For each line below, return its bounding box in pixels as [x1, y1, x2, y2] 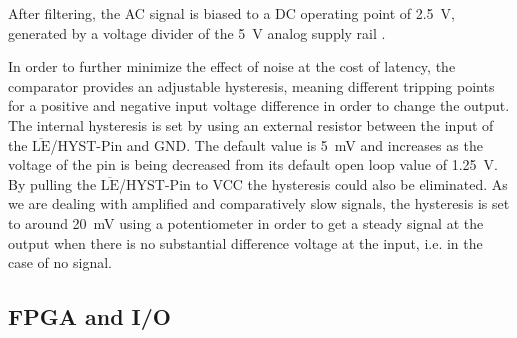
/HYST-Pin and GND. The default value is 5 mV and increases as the [50, 134, 483, 155]
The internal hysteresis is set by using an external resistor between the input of [8, 114, 494, 135]
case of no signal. [8, 252, 112, 273]
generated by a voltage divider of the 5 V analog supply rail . [8, 22, 386, 43]
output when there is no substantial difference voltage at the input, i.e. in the [8, 232, 483, 253]
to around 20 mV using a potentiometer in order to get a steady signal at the [8, 212, 484, 233]
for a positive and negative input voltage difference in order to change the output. [8, 95, 510, 116]
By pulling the [8, 173, 97, 194]
